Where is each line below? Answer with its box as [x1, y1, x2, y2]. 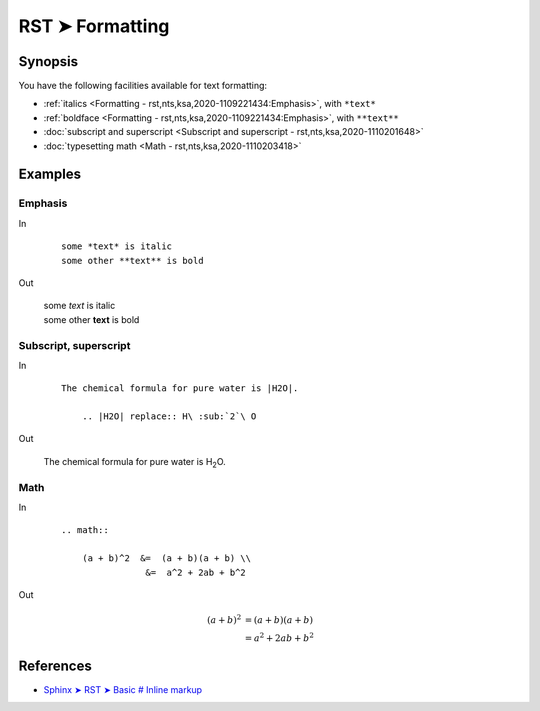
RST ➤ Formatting [18, 15, 170, 37]
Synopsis [18, 53, 79, 70]
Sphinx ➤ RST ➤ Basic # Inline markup [43, 683, 203, 695]
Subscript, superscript [18, 338, 131, 352]
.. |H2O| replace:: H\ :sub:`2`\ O [81, 411, 257, 422]
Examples [18, 166, 82, 183]
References [18, 657, 92, 674]
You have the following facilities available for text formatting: [18, 80, 268, 92]
